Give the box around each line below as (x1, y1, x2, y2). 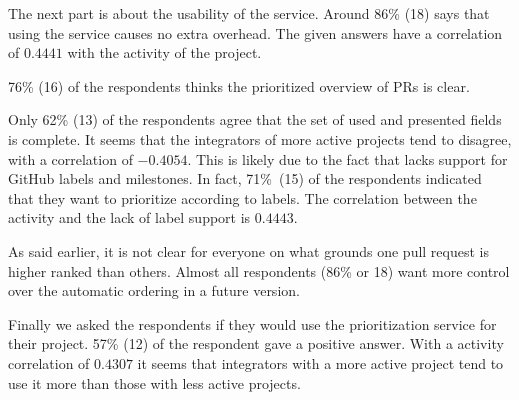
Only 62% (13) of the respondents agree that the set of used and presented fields (8, 109, 502, 130)
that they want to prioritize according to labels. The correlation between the (8, 187, 477, 208)
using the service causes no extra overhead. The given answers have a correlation (8, 22, 503, 43)
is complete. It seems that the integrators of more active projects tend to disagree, (8, 128, 512, 149)
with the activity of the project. (67, 42, 262, 63)
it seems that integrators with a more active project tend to (137, 352, 504, 373)
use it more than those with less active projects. (8, 372, 301, 393)
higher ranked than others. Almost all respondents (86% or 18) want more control (8, 260, 510, 281)
